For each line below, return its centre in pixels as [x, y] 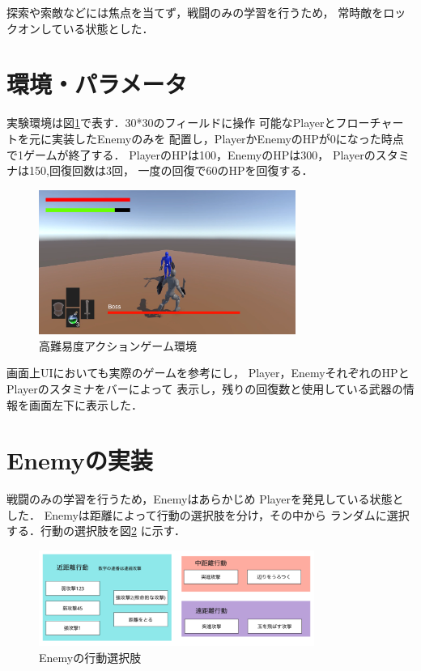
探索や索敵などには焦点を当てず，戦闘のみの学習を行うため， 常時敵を [195, 12]
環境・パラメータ [97, 84]
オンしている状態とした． [85, 28]
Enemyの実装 [80, 460]
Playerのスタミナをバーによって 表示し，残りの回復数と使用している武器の [205, 388]
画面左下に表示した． [85, 404]
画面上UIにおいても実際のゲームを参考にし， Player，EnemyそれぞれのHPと [208, 373]
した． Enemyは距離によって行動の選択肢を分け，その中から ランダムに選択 [208, 514]
